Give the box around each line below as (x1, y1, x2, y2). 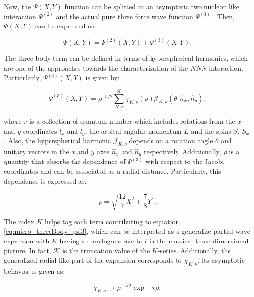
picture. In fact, (4, 245, 51, 255)
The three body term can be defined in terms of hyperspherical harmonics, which (4, 53, 248, 63)
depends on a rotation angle (129, 135, 213, 146)
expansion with (4, 235, 50, 245)
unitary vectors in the (4, 146, 69, 156)
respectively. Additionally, (144, 146, 221, 156)
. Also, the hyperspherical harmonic (4, 135, 111, 146)
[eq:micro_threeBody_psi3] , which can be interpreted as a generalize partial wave (4, 226, 250, 236)
